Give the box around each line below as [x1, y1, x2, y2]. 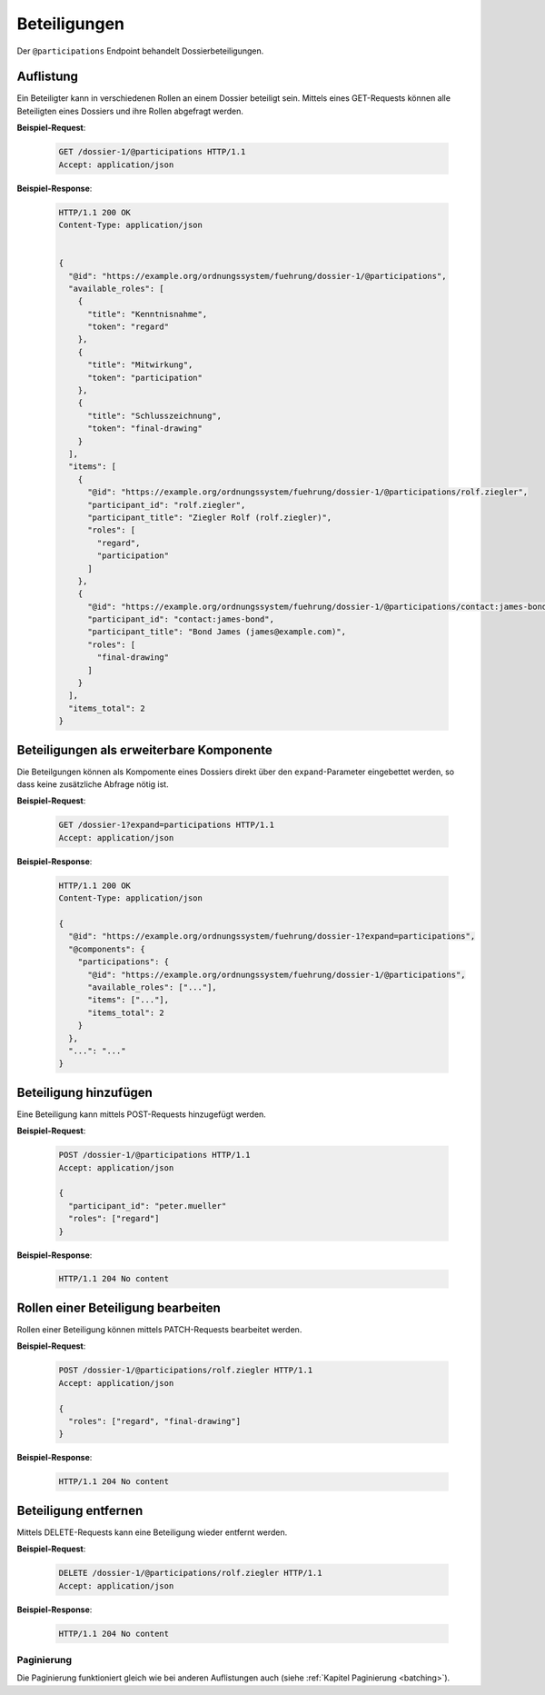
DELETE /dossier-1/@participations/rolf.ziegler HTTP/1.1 [58, 1568, 322, 1579]
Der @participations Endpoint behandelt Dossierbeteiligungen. [16, 45, 264, 56]
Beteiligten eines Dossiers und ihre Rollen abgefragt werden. [16, 105, 244, 116]
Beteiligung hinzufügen [16, 1084, 154, 1100]
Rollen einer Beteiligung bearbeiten [16, 1300, 222, 1315]
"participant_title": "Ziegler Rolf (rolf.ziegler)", [87, 512, 332, 523]
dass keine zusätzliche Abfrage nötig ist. [16, 779, 169, 790]
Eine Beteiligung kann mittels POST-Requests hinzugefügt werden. [16, 1109, 267, 1120]
